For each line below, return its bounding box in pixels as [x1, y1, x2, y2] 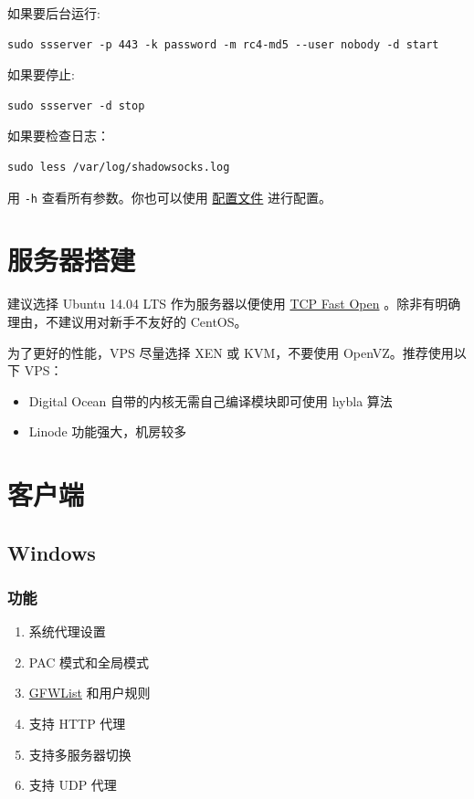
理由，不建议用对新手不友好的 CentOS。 [7, 311, 248, 331]
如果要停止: [7, 65, 75, 84]
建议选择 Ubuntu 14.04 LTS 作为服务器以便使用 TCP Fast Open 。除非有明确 [7, 294, 461, 313]
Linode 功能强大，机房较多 [28, 422, 187, 441]
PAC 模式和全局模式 [28, 652, 150, 671]
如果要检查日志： [7, 126, 110, 145]
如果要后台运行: [7, 4, 100, 22]
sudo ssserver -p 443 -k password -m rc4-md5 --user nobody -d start [7, 37, 439, 51]
